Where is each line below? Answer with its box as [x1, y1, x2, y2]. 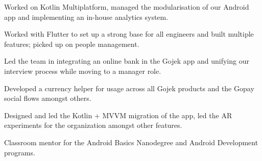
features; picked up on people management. [4, 38, 139, 49]
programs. [4, 147, 35, 157]
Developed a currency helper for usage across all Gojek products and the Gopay [4, 83, 254, 93]
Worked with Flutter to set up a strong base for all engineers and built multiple [4, 29, 254, 39]
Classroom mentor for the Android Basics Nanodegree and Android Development [4, 137, 258, 147]
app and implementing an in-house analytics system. [4, 11, 169, 22]
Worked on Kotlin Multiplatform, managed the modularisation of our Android [4, 2, 249, 12]
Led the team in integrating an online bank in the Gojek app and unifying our [4, 56, 249, 66]
